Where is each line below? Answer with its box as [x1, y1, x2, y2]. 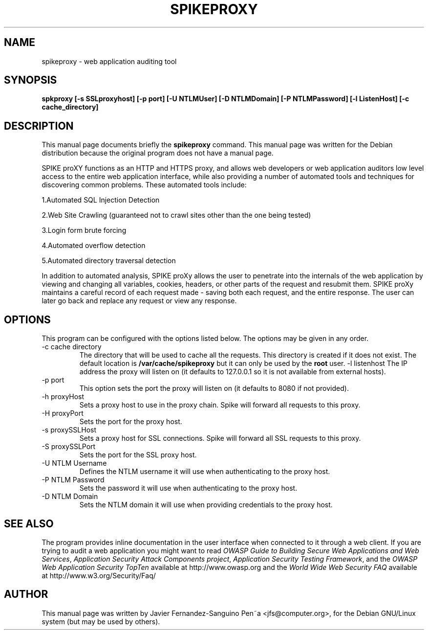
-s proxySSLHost [42, 426, 97, 434]
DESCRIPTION [4, 119, 74, 132]
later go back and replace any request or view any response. [42, 296, 237, 305]
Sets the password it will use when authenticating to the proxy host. [79, 484, 298, 493]
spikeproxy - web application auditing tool [42, 57, 177, 66]
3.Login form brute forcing [42, 226, 127, 235]
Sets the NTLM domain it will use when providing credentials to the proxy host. [79, 500, 333, 509]
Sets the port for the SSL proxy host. [79, 451, 197, 459]
